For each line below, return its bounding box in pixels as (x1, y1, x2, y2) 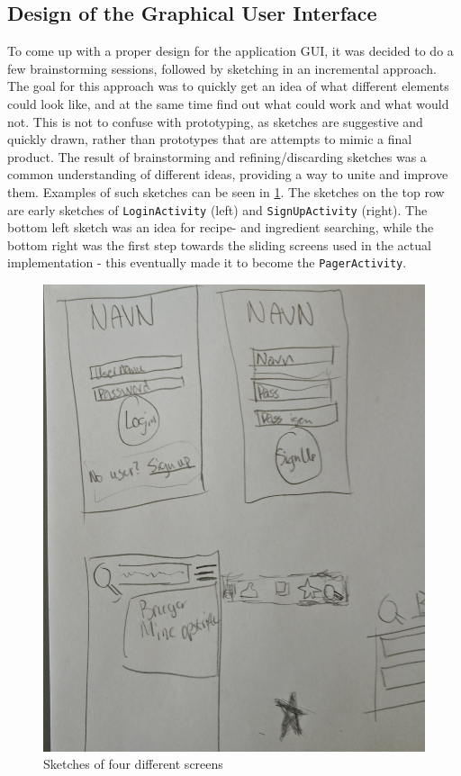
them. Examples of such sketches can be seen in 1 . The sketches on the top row (7, 182, 445, 201)
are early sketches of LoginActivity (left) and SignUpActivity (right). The (7, 200, 428, 219)
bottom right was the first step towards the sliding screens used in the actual (7, 235, 431, 254)
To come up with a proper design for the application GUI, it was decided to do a (7, 41, 454, 60)
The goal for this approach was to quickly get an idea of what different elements (7, 77, 449, 95)
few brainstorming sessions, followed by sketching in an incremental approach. (7, 59, 438, 77)
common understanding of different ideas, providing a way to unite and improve (7, 165, 448, 184)
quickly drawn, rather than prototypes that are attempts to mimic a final (7, 130, 412, 149)
